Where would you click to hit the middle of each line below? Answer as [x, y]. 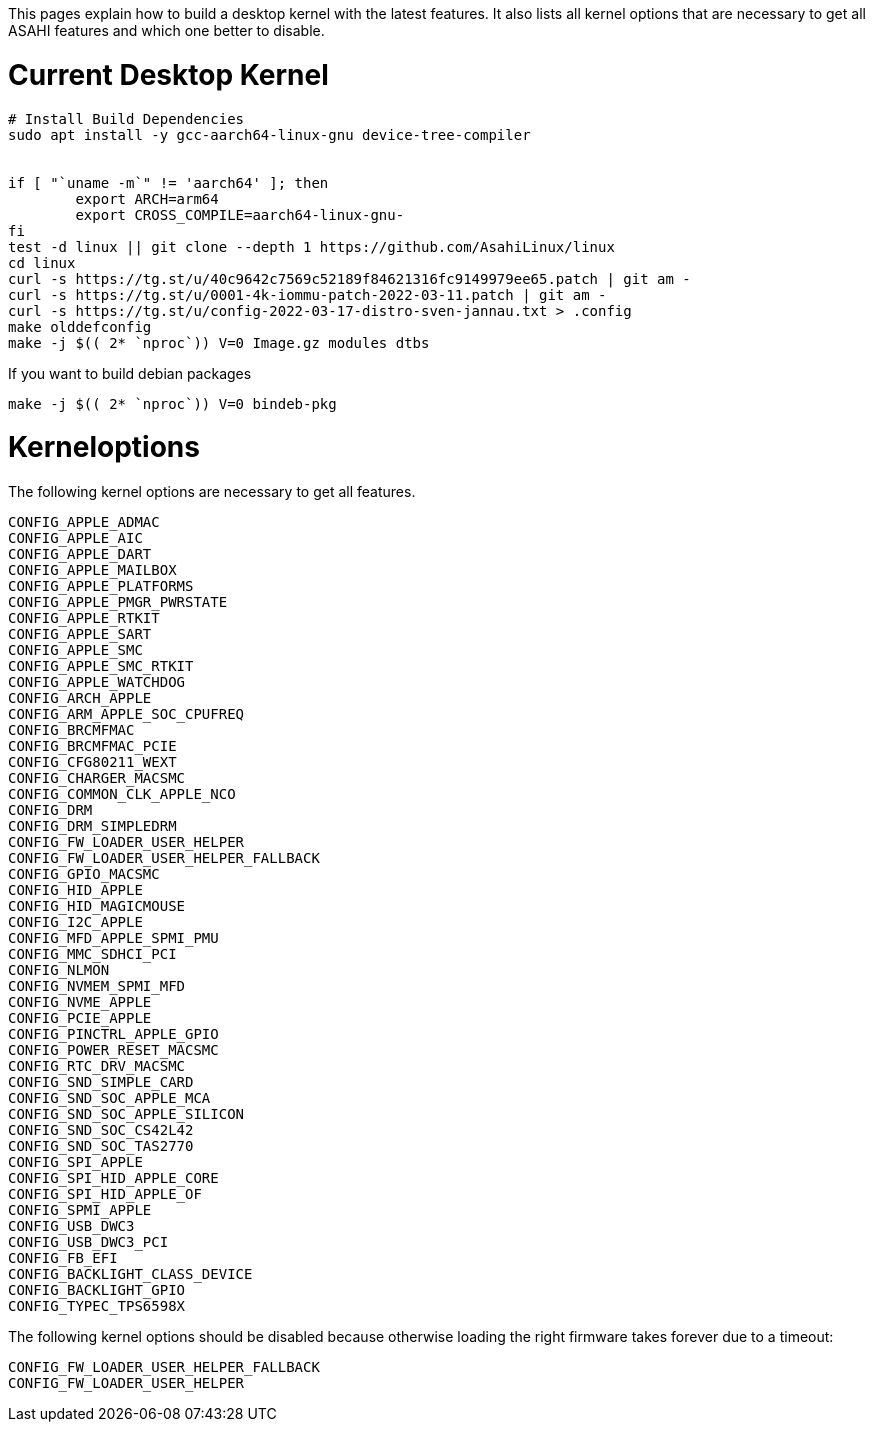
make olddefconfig [80, 326]
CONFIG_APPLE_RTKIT [84, 618]
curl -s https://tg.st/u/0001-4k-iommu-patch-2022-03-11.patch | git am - [307, 294]
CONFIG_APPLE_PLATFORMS [101, 586]
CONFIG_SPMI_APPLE [80, 1210]
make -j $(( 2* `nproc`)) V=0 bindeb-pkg [172, 403]
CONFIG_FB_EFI [63, 1258]
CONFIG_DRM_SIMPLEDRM [92, 826]
